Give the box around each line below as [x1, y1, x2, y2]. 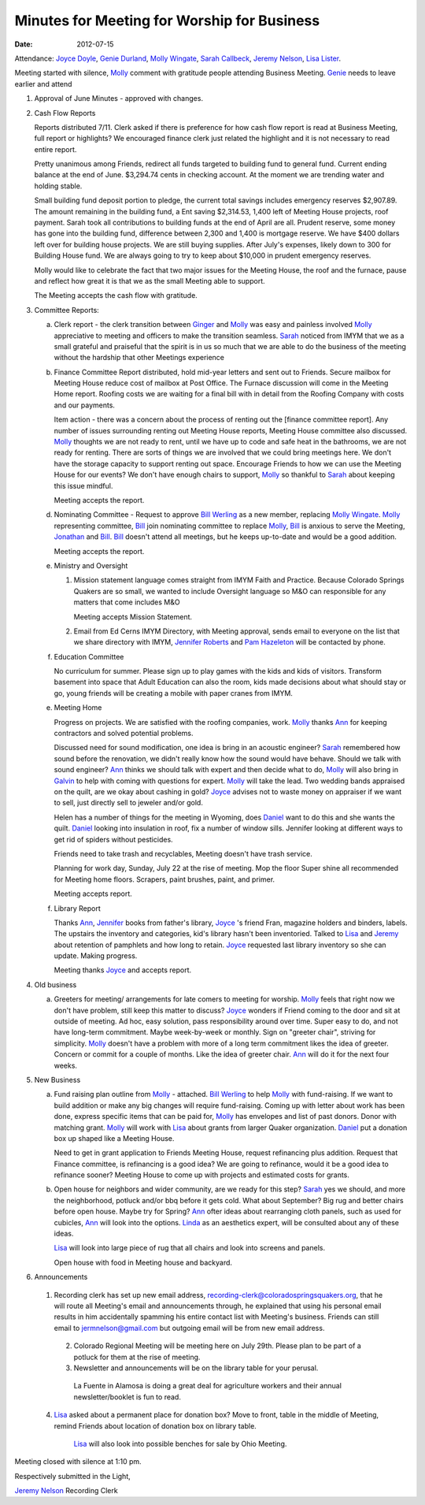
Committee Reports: [34, 305, 100, 314]
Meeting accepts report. [54, 889, 133, 898]
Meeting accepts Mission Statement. [73, 611, 193, 622]
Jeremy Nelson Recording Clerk [14, 1486, 118, 1496]
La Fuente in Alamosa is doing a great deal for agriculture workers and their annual [73, 1381, 342, 1391]
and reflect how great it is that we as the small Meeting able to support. [34, 276, 265, 285]
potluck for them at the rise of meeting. [73, 1352, 201, 1362]
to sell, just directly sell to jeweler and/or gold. [54, 798, 204, 808]
